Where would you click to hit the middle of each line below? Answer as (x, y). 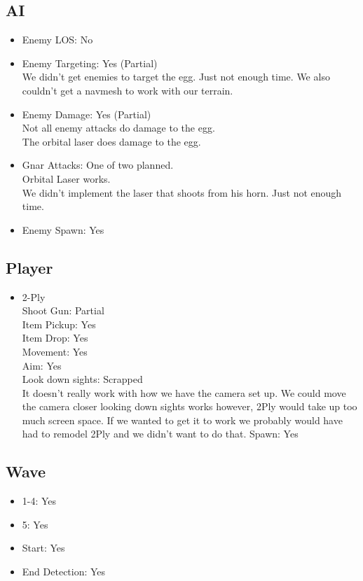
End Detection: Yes (64, 572)
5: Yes (35, 524)
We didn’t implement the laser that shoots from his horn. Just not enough (182, 192)
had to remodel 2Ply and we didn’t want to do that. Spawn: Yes (160, 434)
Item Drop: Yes (55, 338)
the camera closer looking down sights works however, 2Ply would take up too (190, 406)
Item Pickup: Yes (59, 324)
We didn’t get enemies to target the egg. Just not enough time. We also (176, 77)
